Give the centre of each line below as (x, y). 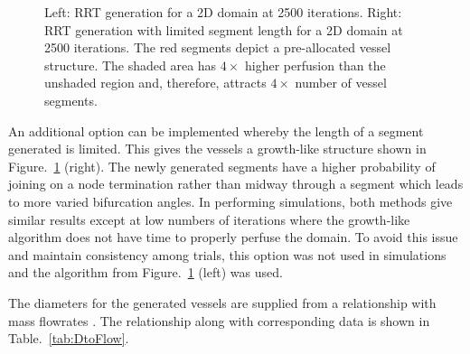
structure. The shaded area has (131, 65)
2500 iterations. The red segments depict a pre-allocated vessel (218, 47)
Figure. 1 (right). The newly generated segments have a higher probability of (222, 166)
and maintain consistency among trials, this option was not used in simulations (227, 254)
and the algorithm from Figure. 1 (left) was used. (146, 272)
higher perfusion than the (315, 65)
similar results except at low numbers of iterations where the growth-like (209, 219)
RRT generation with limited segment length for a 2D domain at (224, 29)
